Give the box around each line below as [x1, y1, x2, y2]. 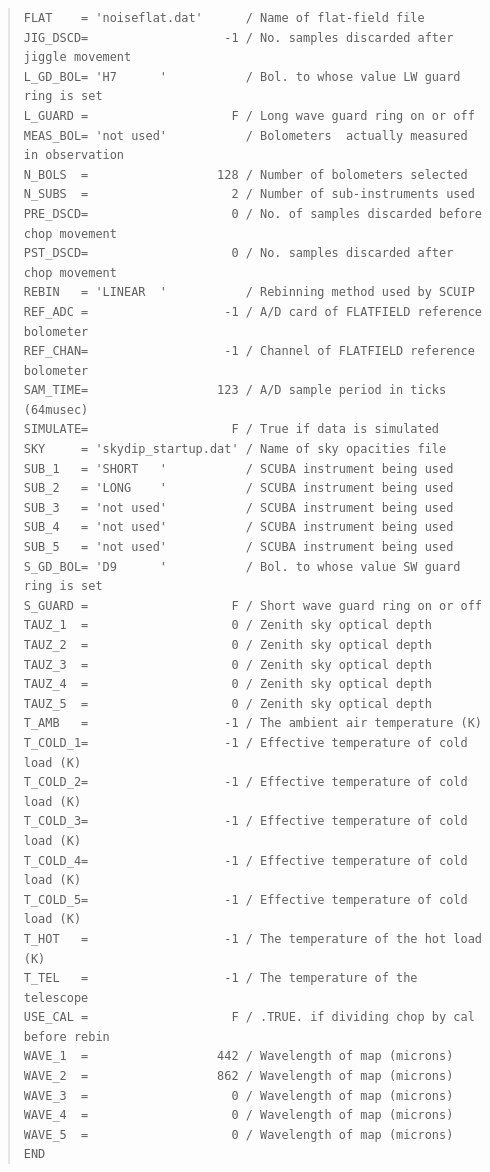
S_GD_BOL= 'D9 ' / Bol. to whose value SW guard [23, 559, 461, 574]
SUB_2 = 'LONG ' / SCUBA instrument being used [23, 481, 454, 496]
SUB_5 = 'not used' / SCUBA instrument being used [23, 540, 454, 555]
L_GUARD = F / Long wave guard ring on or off [23, 108, 475, 123]
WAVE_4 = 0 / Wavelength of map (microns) [23, 1108, 454, 1123]
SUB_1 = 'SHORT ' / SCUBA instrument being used [23, 461, 454, 476]
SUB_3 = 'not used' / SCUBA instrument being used [23, 500, 454, 515]
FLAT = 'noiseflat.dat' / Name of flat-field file [23, 11, 425, 25]
